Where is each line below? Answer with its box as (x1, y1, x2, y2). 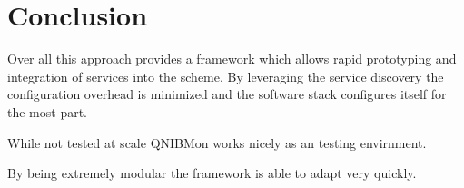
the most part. (7, 102, 88, 121)
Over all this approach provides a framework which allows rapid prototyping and (7, 49, 457, 68)
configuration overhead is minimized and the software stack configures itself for (7, 84, 447, 104)
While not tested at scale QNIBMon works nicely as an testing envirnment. (7, 133, 427, 152)
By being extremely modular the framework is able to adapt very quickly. (7, 163, 417, 183)
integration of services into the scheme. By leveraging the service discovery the (7, 66, 444, 85)
